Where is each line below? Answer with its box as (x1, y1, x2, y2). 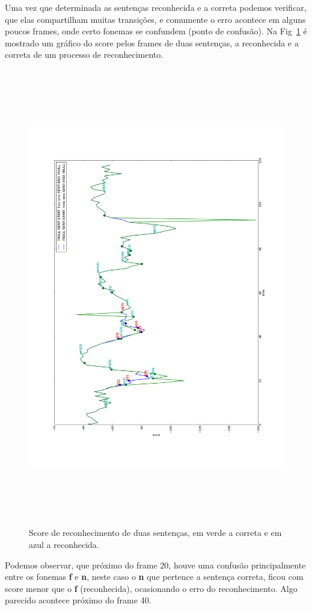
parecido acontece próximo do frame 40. (5, 594, 151, 606)
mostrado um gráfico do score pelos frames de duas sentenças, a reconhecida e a (5, 36, 299, 49)
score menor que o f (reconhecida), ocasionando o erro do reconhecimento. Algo (5, 582, 298, 594)
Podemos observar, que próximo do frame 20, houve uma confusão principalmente (5, 558, 306, 571)
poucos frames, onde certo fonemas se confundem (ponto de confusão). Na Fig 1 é (5, 25, 307, 37)
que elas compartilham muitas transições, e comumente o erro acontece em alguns (5, 13, 306, 25)
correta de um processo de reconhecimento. (5, 48, 164, 61)
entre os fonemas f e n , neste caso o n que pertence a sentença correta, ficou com (5, 570, 304, 583)
